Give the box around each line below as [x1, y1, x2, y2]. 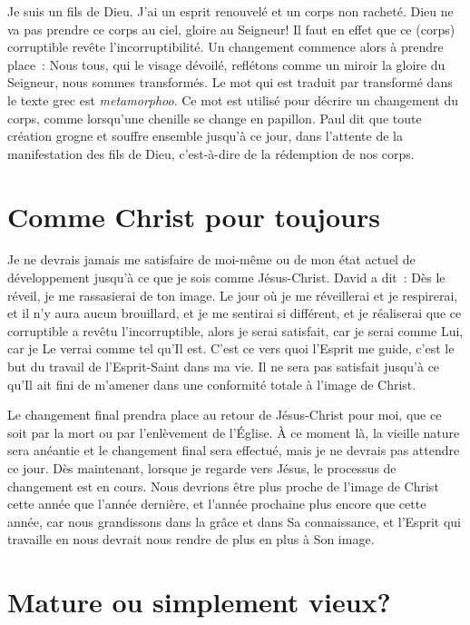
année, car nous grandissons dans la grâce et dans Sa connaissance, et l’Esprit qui [7, 511, 461, 531]
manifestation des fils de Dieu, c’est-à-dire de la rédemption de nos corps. [7, 144, 415, 163]
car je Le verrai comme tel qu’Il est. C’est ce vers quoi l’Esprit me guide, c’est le [7, 339, 455, 358]
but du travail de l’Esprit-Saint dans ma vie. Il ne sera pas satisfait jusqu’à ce [7, 357, 440, 376]
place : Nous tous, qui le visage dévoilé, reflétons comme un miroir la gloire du [7, 55, 446, 74]
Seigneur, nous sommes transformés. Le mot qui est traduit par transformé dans [7, 73, 453, 92]
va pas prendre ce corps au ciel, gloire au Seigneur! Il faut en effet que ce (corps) [7, 19, 455, 38]
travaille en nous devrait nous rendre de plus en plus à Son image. [7, 530, 375, 549]
